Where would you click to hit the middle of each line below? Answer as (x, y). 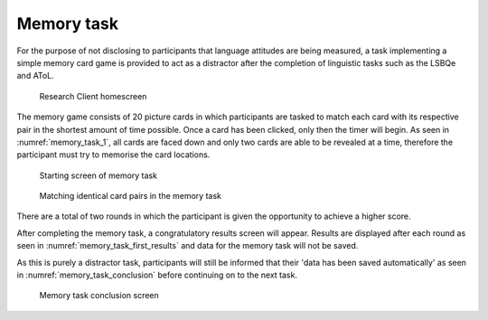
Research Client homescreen (93, 96)
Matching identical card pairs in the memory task (130, 196)
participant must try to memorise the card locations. (113, 155)
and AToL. (35, 76)
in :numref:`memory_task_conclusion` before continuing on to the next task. (157, 275)
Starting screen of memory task (99, 175)
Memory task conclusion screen (99, 296)
